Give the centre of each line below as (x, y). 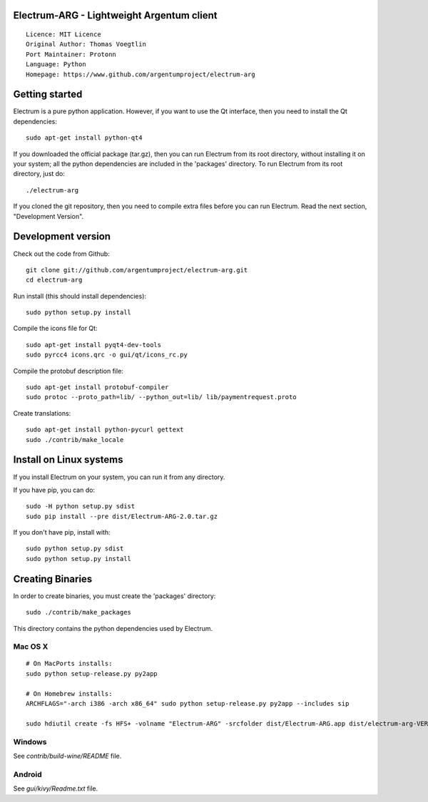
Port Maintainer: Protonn (71, 54)
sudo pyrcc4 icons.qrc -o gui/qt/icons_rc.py (107, 355)
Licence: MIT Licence (63, 35)
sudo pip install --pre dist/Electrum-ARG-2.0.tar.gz (122, 516)
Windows (30, 741)
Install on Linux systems (68, 460)
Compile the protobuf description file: (68, 371)
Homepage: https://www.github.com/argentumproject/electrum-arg (141, 74)
